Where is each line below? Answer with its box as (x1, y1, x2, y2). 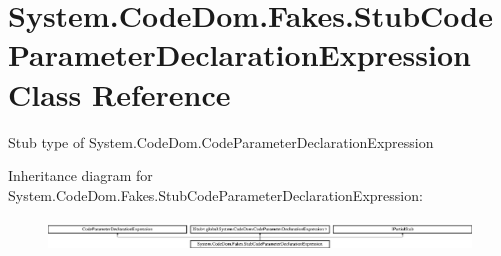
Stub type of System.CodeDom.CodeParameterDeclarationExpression (8, 131, 434, 152)
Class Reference (8, 73, 231, 114)
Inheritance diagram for (8, 165, 153, 186)
